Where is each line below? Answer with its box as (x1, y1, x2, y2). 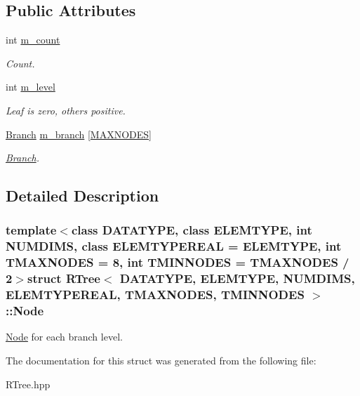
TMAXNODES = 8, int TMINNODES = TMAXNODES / (6, 253, 349, 271)
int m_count (6, 32, 60, 47)
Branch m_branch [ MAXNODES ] (6, 126, 152, 141)
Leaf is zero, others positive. (6, 103, 126, 117)
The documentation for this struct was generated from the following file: (6, 352, 316, 367)
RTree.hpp (6, 376, 51, 391)
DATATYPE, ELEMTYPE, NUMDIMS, (119, 270, 355, 287)
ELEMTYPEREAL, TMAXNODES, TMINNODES (6, 286, 305, 303)
